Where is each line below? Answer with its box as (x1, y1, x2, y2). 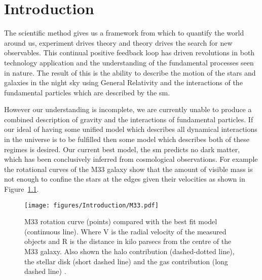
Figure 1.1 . (4, 184, 39, 194)
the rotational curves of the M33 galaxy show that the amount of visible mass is (4, 163, 253, 174)
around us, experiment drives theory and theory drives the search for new (4, 37, 233, 48)
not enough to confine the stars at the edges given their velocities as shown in (4, 173, 245, 184)
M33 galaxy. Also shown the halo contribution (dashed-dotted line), (24, 246, 235, 257)
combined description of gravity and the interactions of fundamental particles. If (4, 114, 253, 124)
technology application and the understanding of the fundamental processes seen (4, 57, 254, 67)
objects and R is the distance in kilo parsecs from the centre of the (24, 236, 232, 247)
